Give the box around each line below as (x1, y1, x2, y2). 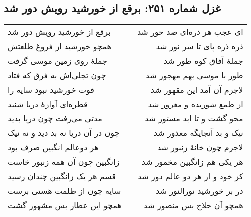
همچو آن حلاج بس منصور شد (143, 199, 243, 211)
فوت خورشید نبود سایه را (8, 84, 94, 96)
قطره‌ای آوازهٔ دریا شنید (8, 98, 88, 110)
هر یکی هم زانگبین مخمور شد (141, 156, 243, 168)
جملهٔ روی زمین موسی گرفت (8, 55, 107, 67)
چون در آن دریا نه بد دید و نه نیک (8, 127, 120, 139)
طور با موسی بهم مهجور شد (145, 69, 243, 81)
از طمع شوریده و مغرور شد (148, 98, 243, 110)
